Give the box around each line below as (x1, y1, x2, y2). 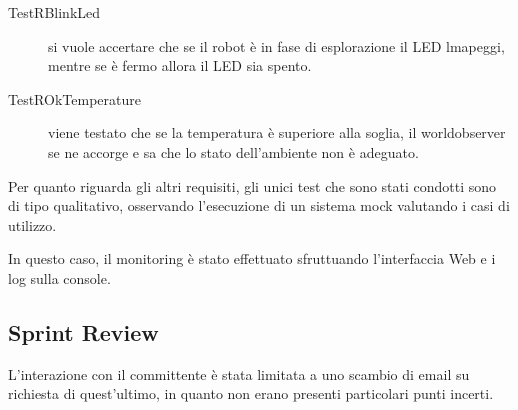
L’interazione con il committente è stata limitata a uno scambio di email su (8, 363, 470, 384)
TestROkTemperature (8, 88, 141, 109)
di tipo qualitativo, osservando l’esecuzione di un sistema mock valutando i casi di (8, 195, 510, 216)
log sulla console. (8, 267, 111, 288)
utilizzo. (8, 214, 57, 235)
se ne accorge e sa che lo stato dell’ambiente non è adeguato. (48, 141, 419, 162)
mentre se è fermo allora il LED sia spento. (48, 55, 312, 76)
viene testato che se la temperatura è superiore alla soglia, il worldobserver (48, 122, 506, 143)
